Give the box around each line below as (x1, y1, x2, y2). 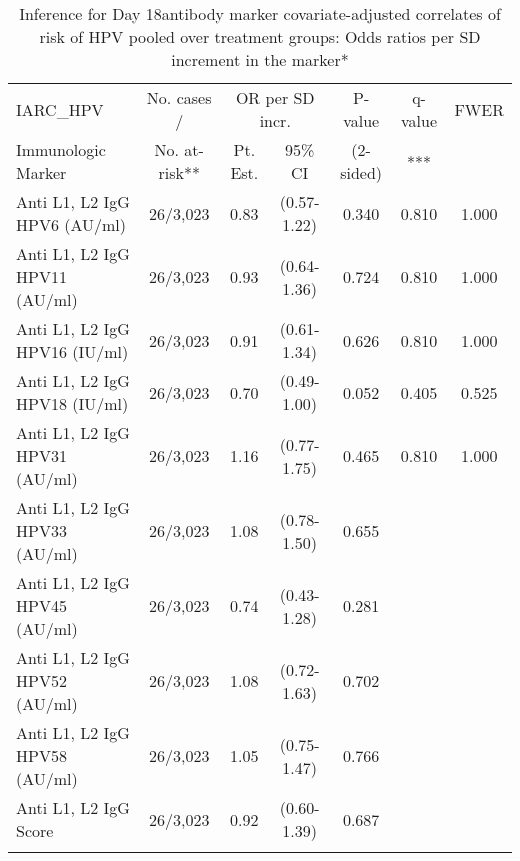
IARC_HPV (16, 97, 104, 121)
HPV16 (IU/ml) (16, 340, 129, 363)
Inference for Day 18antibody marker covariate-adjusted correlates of (19, 2, 501, 25)
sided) (340, 161, 383, 184)
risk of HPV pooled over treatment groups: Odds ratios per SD (39, 25, 481, 48)
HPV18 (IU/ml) (16, 392, 129, 415)
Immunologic (16, 138, 106, 161)
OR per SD (235, 86, 315, 109)
